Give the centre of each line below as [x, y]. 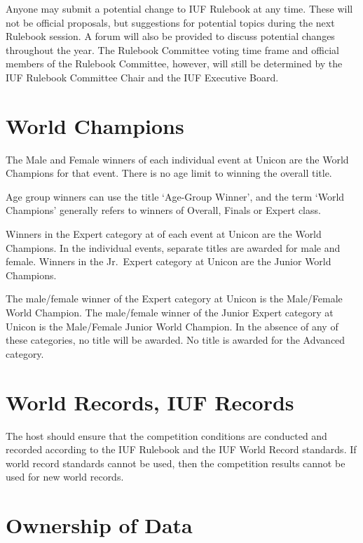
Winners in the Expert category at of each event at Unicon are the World [164, 234]
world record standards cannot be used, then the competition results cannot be [176, 463]
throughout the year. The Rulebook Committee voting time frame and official [172, 49]
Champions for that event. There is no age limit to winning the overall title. [169, 173]
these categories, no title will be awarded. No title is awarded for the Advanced [176, 340]
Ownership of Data [99, 525]
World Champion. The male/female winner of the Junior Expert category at [170, 313]
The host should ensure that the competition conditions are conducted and [166, 435]
